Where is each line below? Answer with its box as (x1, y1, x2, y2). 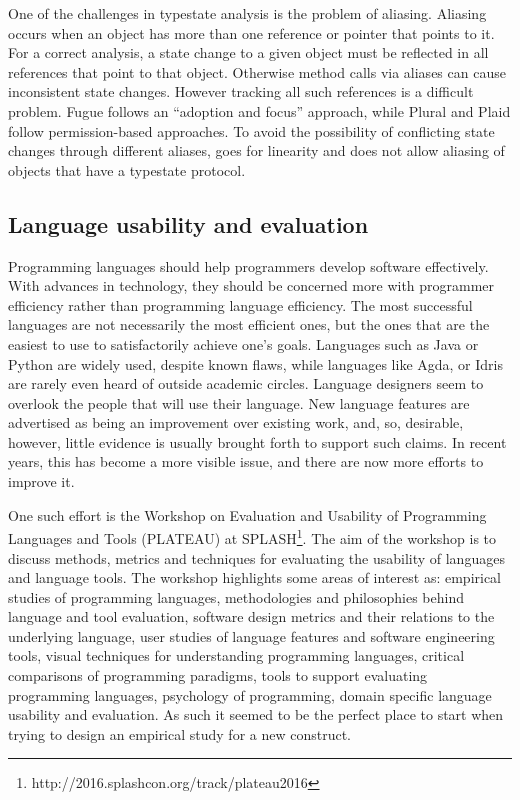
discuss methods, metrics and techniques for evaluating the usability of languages (8, 547, 505, 568)
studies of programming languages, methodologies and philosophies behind (8, 586, 464, 607)
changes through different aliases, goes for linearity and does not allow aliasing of (8, 140, 505, 161)
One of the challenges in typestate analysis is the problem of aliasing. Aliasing (8, 3, 487, 23)
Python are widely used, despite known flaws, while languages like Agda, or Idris (8, 353, 503, 374)
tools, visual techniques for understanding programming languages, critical (8, 645, 465, 666)
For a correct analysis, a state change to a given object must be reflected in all (8, 42, 489, 63)
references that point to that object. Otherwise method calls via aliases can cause (8, 61, 506, 82)
